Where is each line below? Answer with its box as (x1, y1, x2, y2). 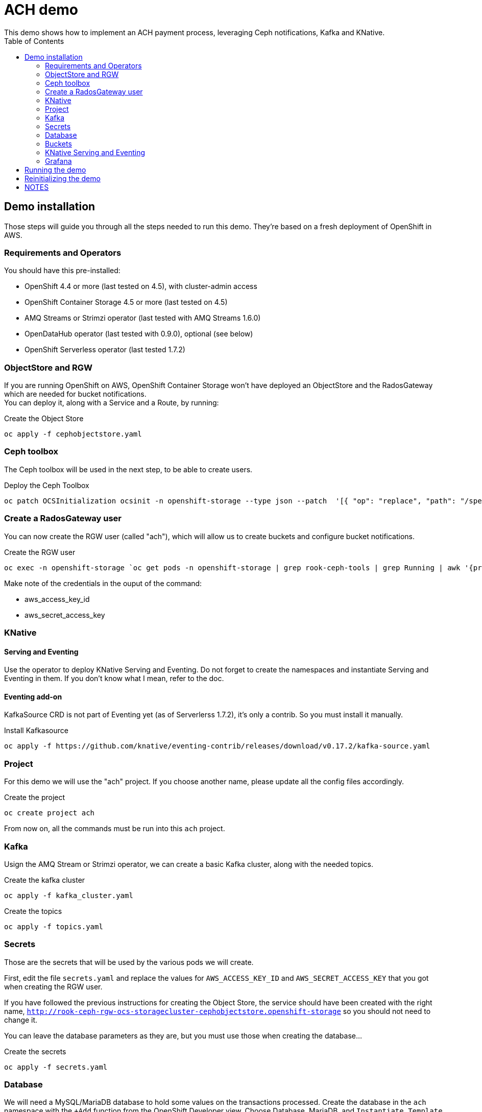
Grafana (45, 156, 72, 165)
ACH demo (4, 1, 79, 18)
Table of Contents (4, 36, 64, 45)
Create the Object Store (4, 414, 84, 423)
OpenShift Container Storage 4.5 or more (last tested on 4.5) (25, 298, 228, 307)
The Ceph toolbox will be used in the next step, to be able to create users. (4, 465, 253, 474)
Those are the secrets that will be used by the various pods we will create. (4, 957, 254, 966)
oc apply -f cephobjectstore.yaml (4, 430, 142, 439)
